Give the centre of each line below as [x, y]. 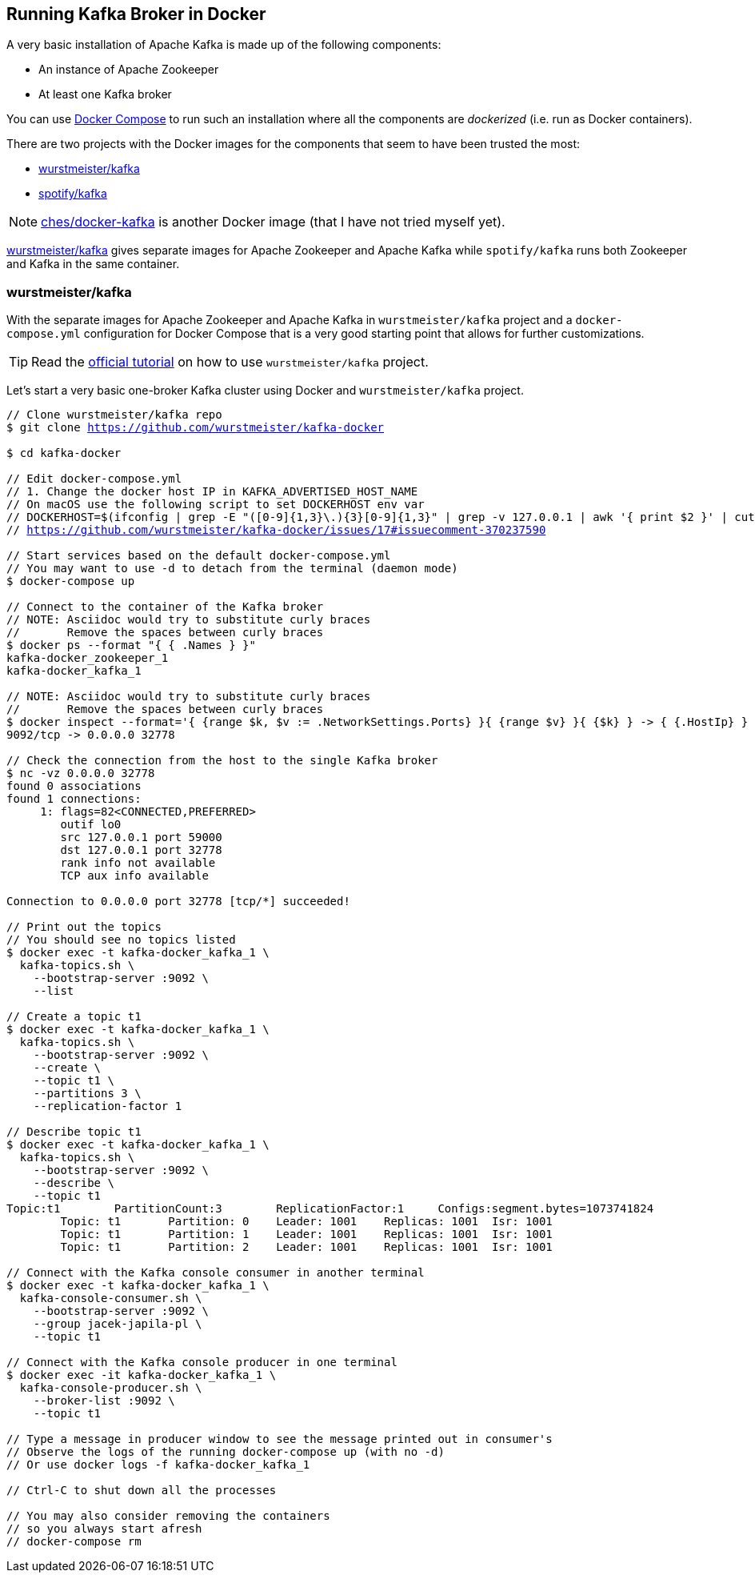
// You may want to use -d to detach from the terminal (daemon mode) [232, 569]
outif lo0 [91, 825]
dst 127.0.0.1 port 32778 [141, 850]
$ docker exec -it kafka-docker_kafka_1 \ [142, 1375]
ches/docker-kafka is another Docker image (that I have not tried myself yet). [273, 222]
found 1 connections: [74, 799]
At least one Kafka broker [105, 94]
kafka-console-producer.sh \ [111, 1388]
